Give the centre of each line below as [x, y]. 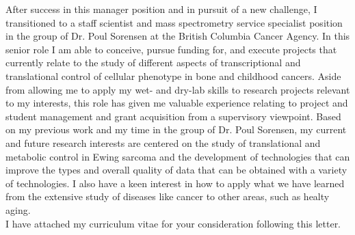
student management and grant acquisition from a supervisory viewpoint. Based [173, 116]
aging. [18, 209]
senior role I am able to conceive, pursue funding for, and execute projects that [171, 49]
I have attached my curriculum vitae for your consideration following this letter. [173, 223]
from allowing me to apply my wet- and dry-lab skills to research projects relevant [178, 89]
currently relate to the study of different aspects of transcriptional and [153, 63]
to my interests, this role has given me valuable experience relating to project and [177, 103]
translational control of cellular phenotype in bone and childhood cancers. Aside [173, 75]
